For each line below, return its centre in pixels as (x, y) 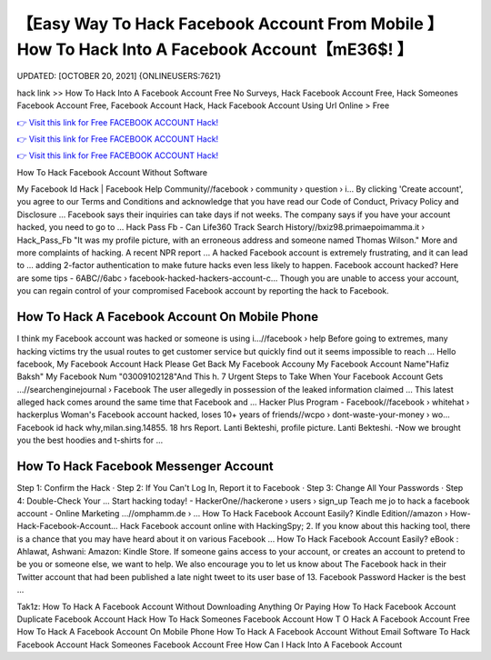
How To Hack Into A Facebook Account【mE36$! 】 (215, 49)
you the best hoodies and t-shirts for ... (90, 440)
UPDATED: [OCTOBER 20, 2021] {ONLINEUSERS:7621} (119, 76)
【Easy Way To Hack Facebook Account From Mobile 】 (230, 24)
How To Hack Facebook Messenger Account (145, 467)
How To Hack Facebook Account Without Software (112, 172)
